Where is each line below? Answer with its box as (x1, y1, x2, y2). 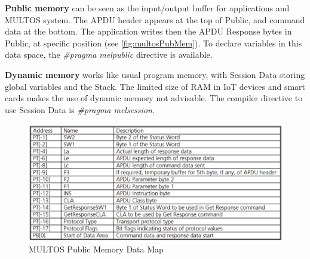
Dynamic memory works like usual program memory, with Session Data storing (5, 68, 305, 80)
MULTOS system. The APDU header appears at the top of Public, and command (5, 13, 305, 26)
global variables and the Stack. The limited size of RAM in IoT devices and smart (5, 80, 305, 92)
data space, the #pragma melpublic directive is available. (5, 48, 213, 61)
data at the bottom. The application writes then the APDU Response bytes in (5, 25, 292, 38)
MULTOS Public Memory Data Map (29, 242, 164, 255)
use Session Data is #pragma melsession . (5, 103, 155, 116)
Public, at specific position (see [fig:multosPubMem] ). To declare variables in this (5, 36, 302, 49)
